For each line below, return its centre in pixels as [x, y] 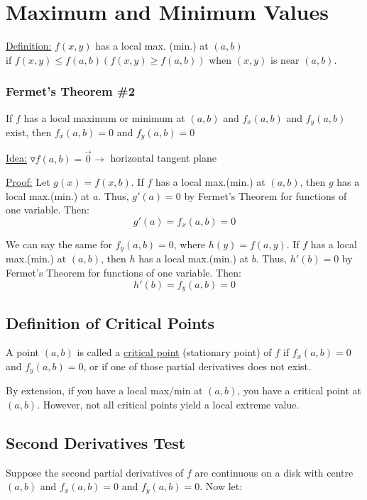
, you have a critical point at [299, 390]
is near [285, 59]
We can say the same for [59, 244]
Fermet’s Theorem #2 [71, 91]
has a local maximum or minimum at [104, 117]
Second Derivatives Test [96, 442]
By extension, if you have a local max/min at [104, 390]
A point [23, 352]
